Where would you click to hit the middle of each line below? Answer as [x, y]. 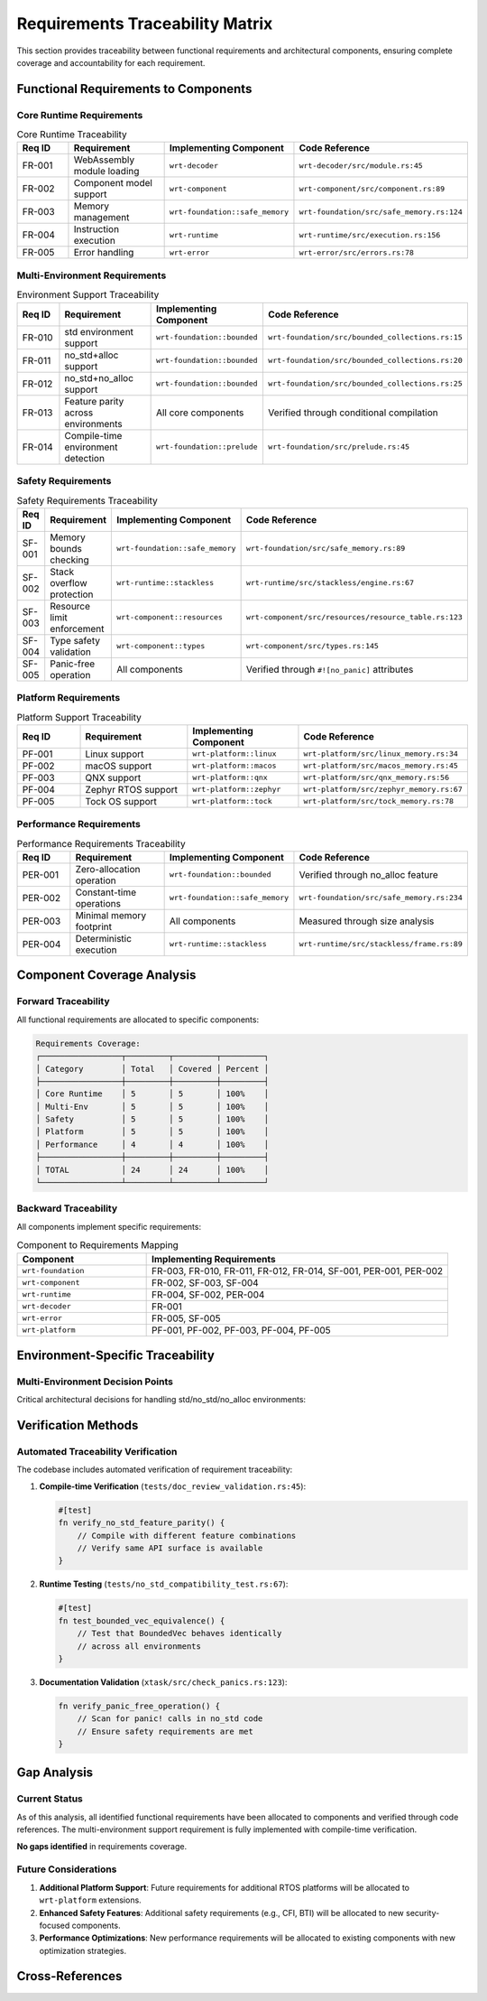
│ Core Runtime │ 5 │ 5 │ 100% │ [152, 1094]
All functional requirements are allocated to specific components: [138, 1019]
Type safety [75, 640]
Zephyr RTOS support [132, 789]
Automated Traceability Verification [97, 1452]
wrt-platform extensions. [90, 1900]
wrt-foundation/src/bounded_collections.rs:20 [365, 361]
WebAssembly [104, 160]
